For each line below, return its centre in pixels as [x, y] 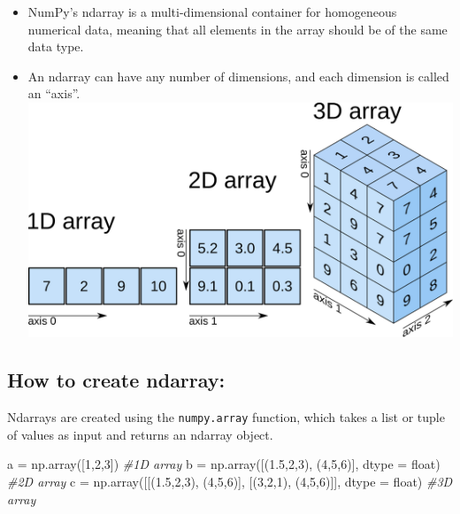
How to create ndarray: [116, 380]
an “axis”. [54, 93]
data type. [56, 46]
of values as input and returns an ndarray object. [140, 434]
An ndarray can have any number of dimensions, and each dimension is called [238, 76]
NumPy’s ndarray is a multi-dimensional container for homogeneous [212, 12]
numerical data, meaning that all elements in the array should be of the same [238, 29]
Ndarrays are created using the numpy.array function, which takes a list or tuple [226, 417]
